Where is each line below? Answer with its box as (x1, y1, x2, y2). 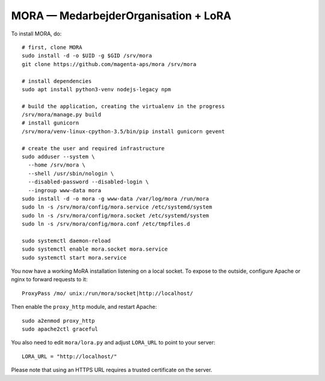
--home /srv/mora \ (28, 162, 85, 168)
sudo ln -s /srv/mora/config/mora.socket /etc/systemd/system (22, 212, 209, 219)
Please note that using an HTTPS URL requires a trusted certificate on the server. (11, 367, 212, 374)
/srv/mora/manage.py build (22, 111, 102, 118)
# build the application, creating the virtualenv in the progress (22, 103, 225, 109)
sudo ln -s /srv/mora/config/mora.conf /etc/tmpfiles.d (22, 221, 190, 228)
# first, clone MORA (22, 44, 82, 50)
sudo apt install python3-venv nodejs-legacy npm (22, 86, 172, 93)
